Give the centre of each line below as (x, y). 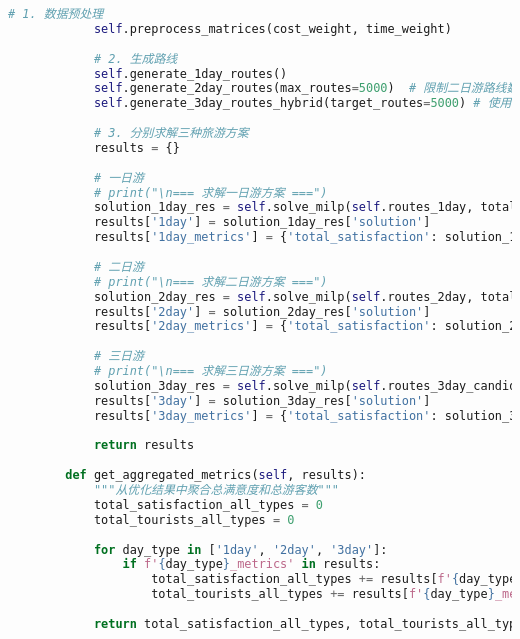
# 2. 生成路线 (135, 58)
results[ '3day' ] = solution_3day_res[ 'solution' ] (262, 400)
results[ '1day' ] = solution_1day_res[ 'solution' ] (262, 222)
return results (144, 445)
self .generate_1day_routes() (190, 73)
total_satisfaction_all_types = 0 (208, 504)
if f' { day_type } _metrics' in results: (251, 564)
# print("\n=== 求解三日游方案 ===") (210, 371)
